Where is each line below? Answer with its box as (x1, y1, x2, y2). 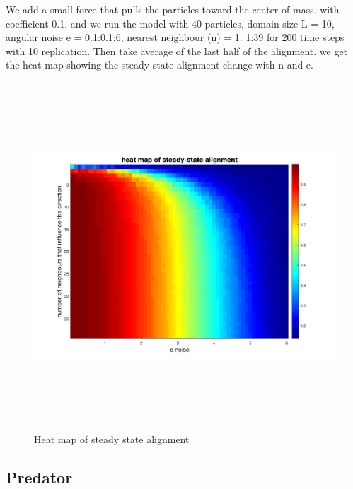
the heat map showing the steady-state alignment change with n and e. (6, 57, 313, 72)
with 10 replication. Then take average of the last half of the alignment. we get (6, 43, 348, 58)
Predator (6, 466, 73, 488)
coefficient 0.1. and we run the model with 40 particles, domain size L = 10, (6, 16, 335, 30)
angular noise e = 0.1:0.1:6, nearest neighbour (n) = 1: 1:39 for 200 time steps (6, 30, 345, 45)
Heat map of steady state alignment (34, 431, 190, 446)
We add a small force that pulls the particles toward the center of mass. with (6, 2, 340, 16)
